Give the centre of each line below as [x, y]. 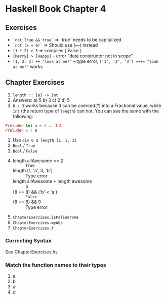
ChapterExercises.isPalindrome [46, 217]
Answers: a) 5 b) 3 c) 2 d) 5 [41, 100]
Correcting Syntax [28, 241]
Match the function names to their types [56, 265]
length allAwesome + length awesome [52, 181]
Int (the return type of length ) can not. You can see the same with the [86, 111]
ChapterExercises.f [33, 228]
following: [23, 116]
